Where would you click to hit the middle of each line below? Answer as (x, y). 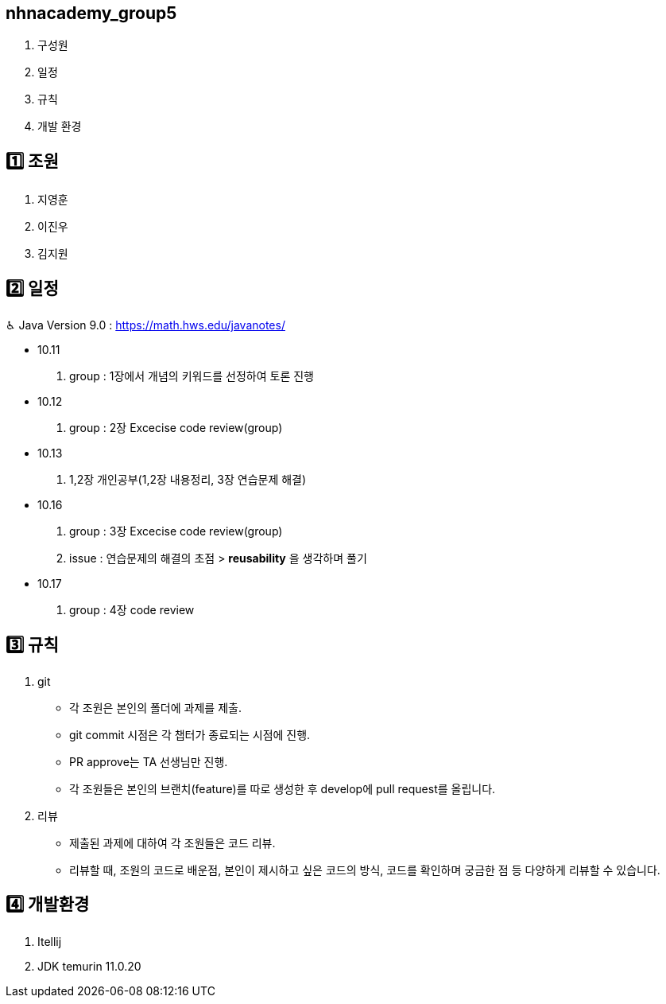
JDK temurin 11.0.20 (89, 966)
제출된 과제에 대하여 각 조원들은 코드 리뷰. (172, 843)
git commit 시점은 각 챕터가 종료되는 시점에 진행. (190, 734)
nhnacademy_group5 (91, 13)
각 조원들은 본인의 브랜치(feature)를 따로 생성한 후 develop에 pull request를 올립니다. (283, 788)
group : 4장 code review (132, 610)
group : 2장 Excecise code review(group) (176, 428)
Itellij (50, 941)
